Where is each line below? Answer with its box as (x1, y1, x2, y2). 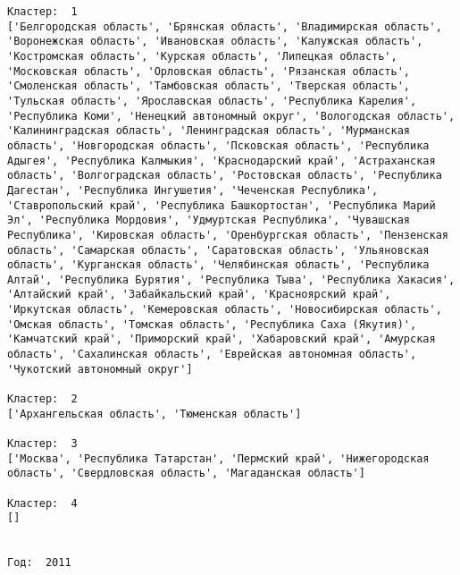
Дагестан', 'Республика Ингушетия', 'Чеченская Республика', (7, 183, 379, 197)
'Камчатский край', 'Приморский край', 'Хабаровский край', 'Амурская (7, 333, 436, 346)
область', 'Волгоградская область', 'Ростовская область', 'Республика (7, 169, 442, 182)
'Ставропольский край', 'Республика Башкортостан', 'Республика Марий (7, 199, 436, 212)
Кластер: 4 (7, 496, 78, 510)
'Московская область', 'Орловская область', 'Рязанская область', (7, 64, 411, 78)
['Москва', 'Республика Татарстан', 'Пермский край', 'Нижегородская (7, 452, 430, 465)
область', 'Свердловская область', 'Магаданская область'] (7, 467, 365, 480)
